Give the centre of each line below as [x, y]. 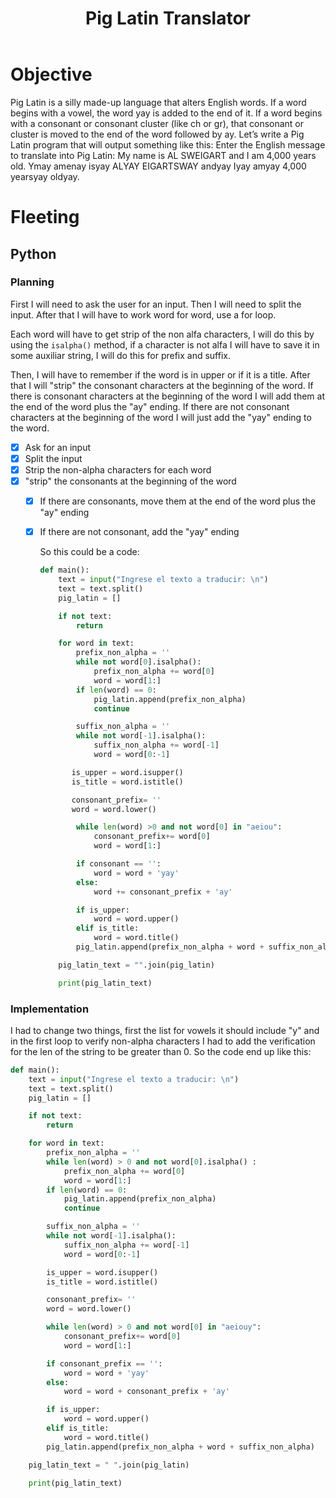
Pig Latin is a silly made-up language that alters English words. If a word [158, 102]
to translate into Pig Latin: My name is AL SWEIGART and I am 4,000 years [163, 155]
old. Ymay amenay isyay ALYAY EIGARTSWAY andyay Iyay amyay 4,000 [158, 166]
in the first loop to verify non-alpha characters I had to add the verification [163, 1041]
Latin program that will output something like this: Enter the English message [168, 144]
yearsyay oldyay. [45, 176]
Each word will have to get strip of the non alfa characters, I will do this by [162, 334]
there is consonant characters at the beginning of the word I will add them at [167, 396]
